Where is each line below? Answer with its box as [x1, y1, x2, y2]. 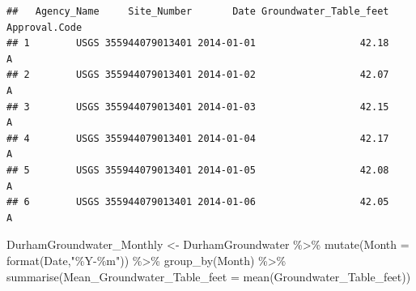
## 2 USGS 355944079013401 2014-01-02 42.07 [6, 69, 389, 81]
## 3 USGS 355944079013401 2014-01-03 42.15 [6, 101, 389, 113]
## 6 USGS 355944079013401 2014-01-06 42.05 [6, 196, 389, 208]
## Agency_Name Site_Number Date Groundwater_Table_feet [6, 6, 389, 17]
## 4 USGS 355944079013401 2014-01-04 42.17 [6, 132, 389, 144]
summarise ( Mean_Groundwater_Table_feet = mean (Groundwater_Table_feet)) [6, 267, 411, 285]
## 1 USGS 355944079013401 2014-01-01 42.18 [6, 37, 389, 49]
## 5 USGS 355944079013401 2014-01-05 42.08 [6, 164, 389, 176]
